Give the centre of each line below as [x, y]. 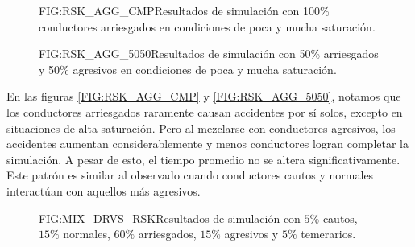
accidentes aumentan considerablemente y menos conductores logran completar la [207, 144]
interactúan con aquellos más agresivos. [104, 190]
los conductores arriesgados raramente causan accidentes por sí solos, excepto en [205, 111]
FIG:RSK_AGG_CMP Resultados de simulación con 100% [184, 10]
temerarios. [328, 234]
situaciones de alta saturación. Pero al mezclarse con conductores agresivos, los [201, 128]
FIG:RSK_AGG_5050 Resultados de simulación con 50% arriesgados [209, 54]
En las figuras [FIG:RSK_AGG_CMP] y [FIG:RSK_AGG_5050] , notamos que [204, 96]
